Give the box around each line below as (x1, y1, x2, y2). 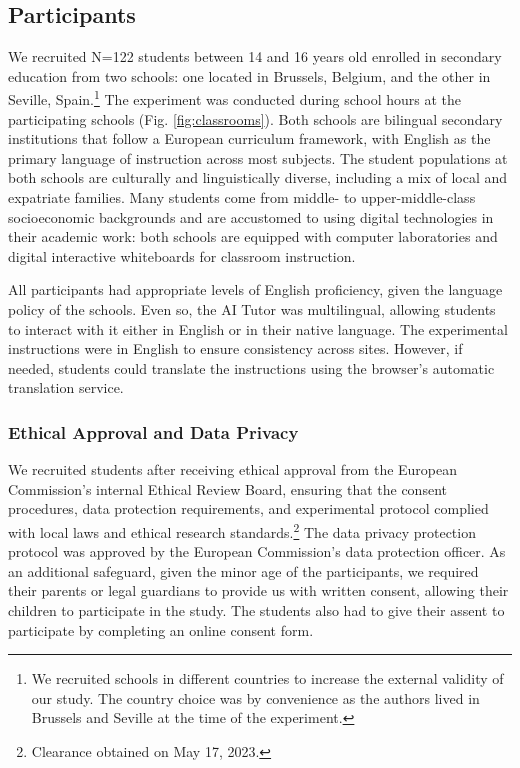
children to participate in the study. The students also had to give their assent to (8, 599, 505, 620)
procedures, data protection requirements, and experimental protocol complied (8, 498, 489, 519)
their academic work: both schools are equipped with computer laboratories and (8, 226, 498, 247)
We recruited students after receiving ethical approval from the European (8, 459, 458, 480)
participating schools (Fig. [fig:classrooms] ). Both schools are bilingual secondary (8, 108, 503, 129)
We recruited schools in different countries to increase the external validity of (31, 668, 504, 689)
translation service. (8, 377, 124, 398)
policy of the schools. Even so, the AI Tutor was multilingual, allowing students (8, 298, 496, 319)
